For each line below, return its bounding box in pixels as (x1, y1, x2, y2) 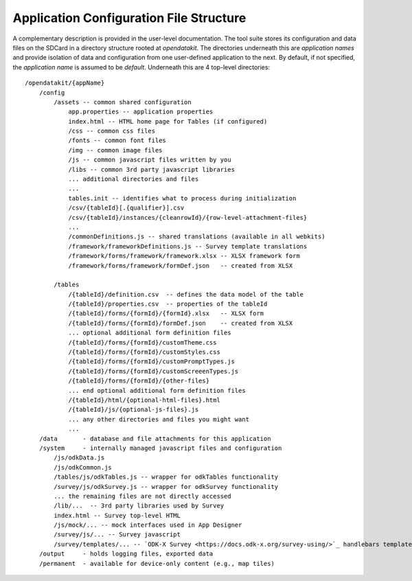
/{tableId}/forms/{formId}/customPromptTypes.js (68, 358, 235, 365)
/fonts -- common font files (68, 137, 166, 144)
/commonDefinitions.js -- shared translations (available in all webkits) (68, 233, 325, 240)
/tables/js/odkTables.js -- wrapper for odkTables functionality (54, 473, 279, 481)
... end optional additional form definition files (68, 387, 247, 394)
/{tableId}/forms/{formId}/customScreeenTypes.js (68, 367, 239, 375)
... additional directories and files (68, 175, 199, 183)
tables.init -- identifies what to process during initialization (68, 194, 297, 202)
